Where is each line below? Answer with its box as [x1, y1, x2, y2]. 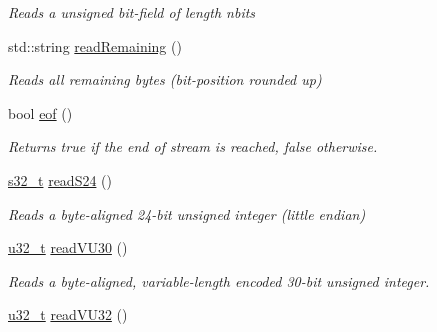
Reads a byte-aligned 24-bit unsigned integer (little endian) [8, 203, 366, 224]
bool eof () [8, 102, 73, 123]
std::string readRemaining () [8, 35, 182, 56]
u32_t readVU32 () [8, 304, 128, 325]
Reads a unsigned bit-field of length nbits [8, 2, 256, 22]
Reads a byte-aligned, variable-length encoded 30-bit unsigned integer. [8, 270, 430, 291]
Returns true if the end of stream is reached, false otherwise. [8, 136, 378, 157]
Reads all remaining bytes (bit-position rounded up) [8, 69, 322, 90]
